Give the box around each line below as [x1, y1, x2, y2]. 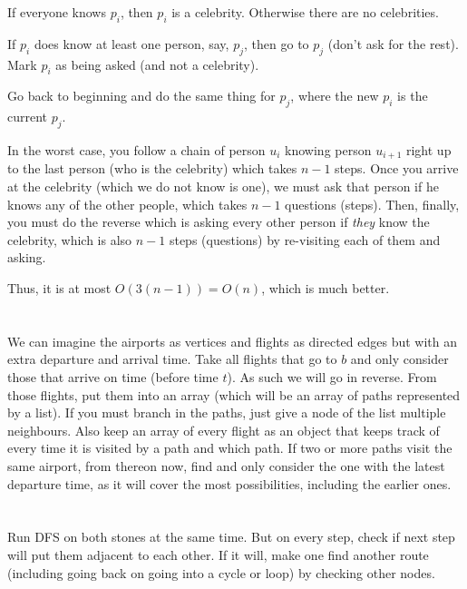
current [7, 107, 48, 126]
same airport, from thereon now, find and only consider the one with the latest [7, 456, 445, 475]
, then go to [244, 34, 309, 53]
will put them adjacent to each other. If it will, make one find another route [7, 545, 429, 564]
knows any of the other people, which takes [7, 194, 248, 213]
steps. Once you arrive [335, 159, 459, 178]
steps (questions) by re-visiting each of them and [169, 230, 441, 249]
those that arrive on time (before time [7, 367, 219, 386]
